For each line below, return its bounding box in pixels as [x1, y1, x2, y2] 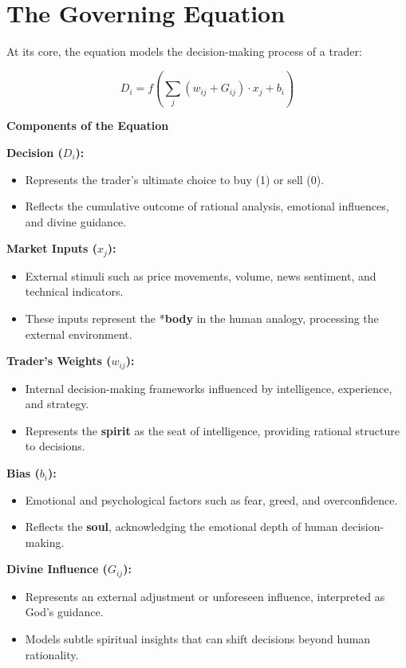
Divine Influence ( [6, 560, 108, 577]
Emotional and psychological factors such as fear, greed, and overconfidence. [25, 491, 398, 508]
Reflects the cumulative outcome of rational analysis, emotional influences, [25, 198, 389, 214]
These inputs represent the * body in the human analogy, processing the [25, 310, 379, 327]
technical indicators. [25, 283, 124, 300]
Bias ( [6, 465, 40, 481]
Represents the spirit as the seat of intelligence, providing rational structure [25, 422, 400, 438]
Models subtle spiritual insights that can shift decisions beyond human [25, 631, 371, 647]
